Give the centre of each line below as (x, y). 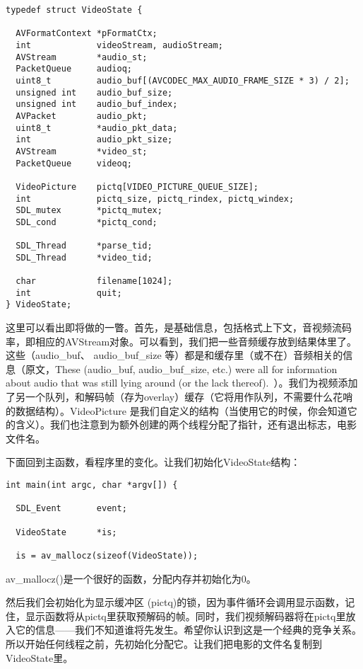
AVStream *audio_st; (82, 57)
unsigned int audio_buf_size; (94, 92)
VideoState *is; (66, 532)
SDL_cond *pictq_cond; (87, 222)
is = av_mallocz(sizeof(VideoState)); (107, 555)
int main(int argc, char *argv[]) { (92, 485)
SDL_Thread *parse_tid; (84, 246)
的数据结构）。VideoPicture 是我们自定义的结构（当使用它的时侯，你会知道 (177, 410)
